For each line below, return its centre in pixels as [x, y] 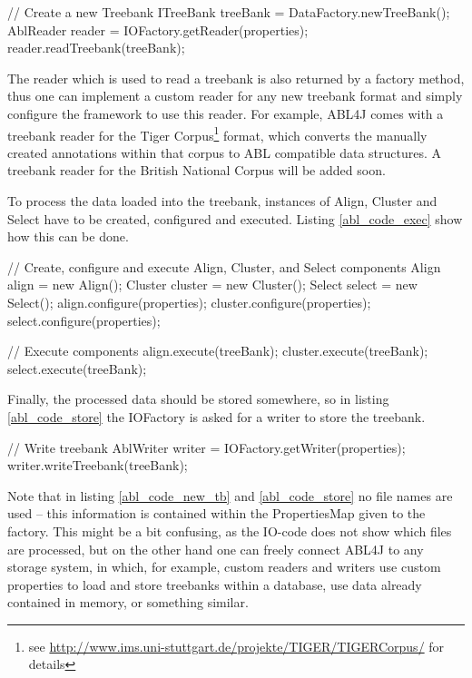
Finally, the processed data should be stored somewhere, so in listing [198, 399]
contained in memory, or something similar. [128, 602]
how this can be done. [68, 236]
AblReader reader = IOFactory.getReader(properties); [158, 29]
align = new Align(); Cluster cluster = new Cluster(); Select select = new [212, 285]
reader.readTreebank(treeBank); [96, 48]
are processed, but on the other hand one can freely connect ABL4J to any [216, 549]
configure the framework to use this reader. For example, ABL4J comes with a [226, 113]
